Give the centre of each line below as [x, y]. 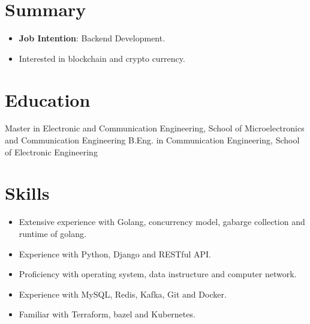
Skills [27, 193]
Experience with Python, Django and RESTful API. [115, 253]
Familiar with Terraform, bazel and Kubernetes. [107, 314]
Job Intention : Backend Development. [92, 38]
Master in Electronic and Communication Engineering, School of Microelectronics [155, 128]
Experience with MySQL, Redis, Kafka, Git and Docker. [123, 294]
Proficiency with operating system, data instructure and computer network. [158, 274]
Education [48, 99]
